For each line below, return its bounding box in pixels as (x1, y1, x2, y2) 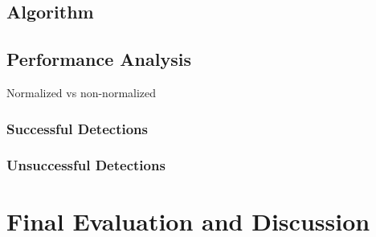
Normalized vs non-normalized (6, 84, 157, 100)
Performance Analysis (6, 47, 191, 72)
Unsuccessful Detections (6, 155, 166, 175)
